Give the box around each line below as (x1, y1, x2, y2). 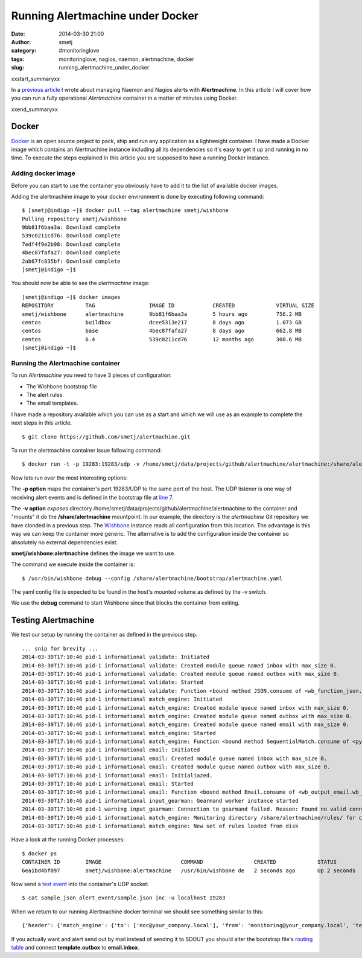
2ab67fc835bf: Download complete (22, 257, 121, 265)
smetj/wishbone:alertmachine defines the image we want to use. (11, 550, 176, 557)
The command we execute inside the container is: (11, 561, 135, 568)
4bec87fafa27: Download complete (22, 249, 121, 256)
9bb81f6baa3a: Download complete (22, 224, 121, 231)
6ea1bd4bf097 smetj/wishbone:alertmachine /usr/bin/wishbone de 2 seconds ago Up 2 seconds (22, 867, 356, 874)
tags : (11, 55, 25, 63)
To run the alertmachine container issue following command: (11, 447, 162, 454)
